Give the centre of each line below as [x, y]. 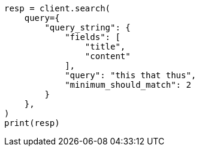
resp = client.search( [58, 8]
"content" [108, 56]
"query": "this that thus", [131, 75]
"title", [105, 47]
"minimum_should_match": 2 [128, 85]
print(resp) [32, 123]
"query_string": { [88, 27]
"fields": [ [93, 37]
